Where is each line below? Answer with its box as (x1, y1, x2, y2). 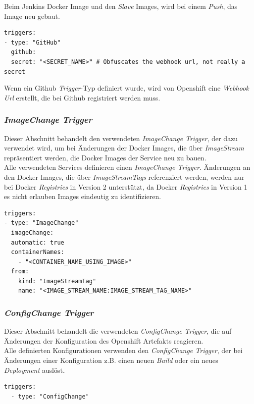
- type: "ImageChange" (4, 219, 79, 227)
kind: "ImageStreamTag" (18, 277, 97, 285)
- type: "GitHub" (4, 39, 61, 46)
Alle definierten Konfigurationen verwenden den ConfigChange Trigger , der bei (4, 345, 243, 355)
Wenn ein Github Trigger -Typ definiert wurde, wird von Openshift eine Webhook (4, 83, 249, 93)
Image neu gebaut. (4, 10, 60, 21)
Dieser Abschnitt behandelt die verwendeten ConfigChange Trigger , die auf (4, 326, 232, 336)
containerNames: (11, 249, 64, 256)
